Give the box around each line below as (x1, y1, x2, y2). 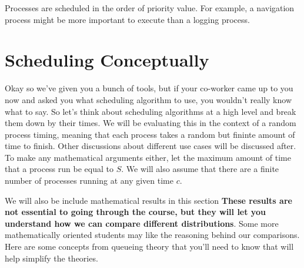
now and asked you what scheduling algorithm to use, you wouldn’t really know (5, 93, 292, 105)
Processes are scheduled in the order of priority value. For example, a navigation (5, 2, 295, 14)
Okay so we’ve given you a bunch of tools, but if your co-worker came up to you (5, 82, 293, 94)
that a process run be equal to (5, 163, 113, 175)
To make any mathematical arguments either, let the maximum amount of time (5, 151, 291, 163)
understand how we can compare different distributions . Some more (5, 217, 279, 229)
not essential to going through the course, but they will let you (5, 206, 266, 218)
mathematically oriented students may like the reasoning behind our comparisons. (5, 229, 300, 241)
